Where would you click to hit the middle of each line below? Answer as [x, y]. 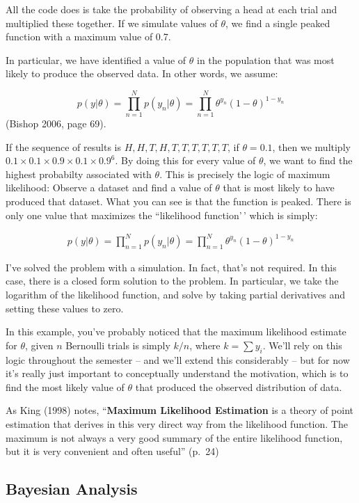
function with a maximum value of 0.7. [88, 37]
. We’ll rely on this [302, 345]
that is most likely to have [279, 187]
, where [205, 345]
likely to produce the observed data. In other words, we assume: [142, 73]
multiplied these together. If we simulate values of [112, 23]
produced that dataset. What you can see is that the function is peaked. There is [178, 201]
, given [39, 345]
